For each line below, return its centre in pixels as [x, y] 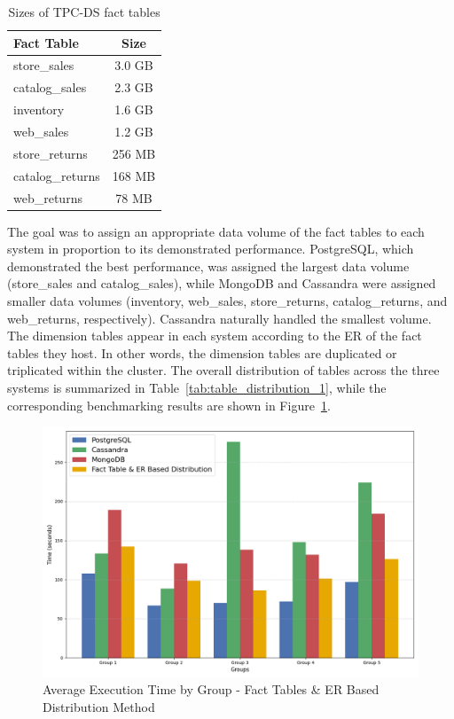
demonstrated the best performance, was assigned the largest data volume [208, 266]
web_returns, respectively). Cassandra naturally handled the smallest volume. [219, 318]
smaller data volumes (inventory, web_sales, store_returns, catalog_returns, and [227, 300]
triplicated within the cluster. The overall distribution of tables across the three [223, 370]
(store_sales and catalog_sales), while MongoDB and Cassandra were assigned [222, 283]
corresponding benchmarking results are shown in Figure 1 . [169, 405]
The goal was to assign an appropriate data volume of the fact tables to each [216, 231]
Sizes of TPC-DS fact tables [84, 12]
